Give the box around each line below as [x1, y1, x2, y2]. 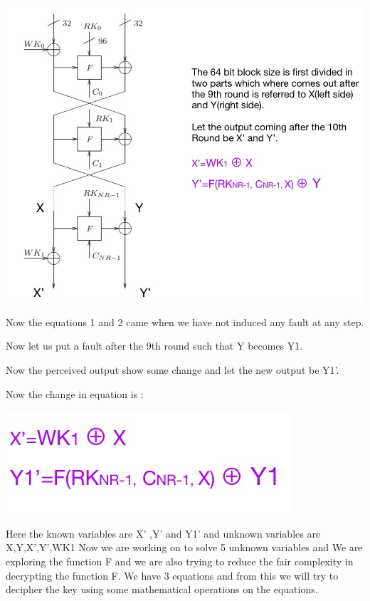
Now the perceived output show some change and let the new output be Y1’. [6, 362, 339, 377]
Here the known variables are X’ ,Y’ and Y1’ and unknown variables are [6, 526, 321, 540]
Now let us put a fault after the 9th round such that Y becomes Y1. [6, 338, 303, 353]
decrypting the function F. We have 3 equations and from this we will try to [6, 568, 339, 582]
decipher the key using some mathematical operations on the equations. [6, 582, 318, 597]
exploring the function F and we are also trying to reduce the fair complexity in [6, 554, 354, 569]
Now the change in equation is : [6, 386, 144, 401]
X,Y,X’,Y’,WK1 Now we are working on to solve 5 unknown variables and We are [6, 540, 363, 555]
